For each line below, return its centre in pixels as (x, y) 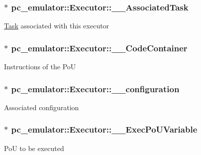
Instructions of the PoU (40, 67)
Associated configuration (42, 107)
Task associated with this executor (57, 26)
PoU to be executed (34, 148)
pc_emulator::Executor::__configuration (95, 88)
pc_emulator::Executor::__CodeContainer (99, 48)
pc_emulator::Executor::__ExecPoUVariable (104, 129)
